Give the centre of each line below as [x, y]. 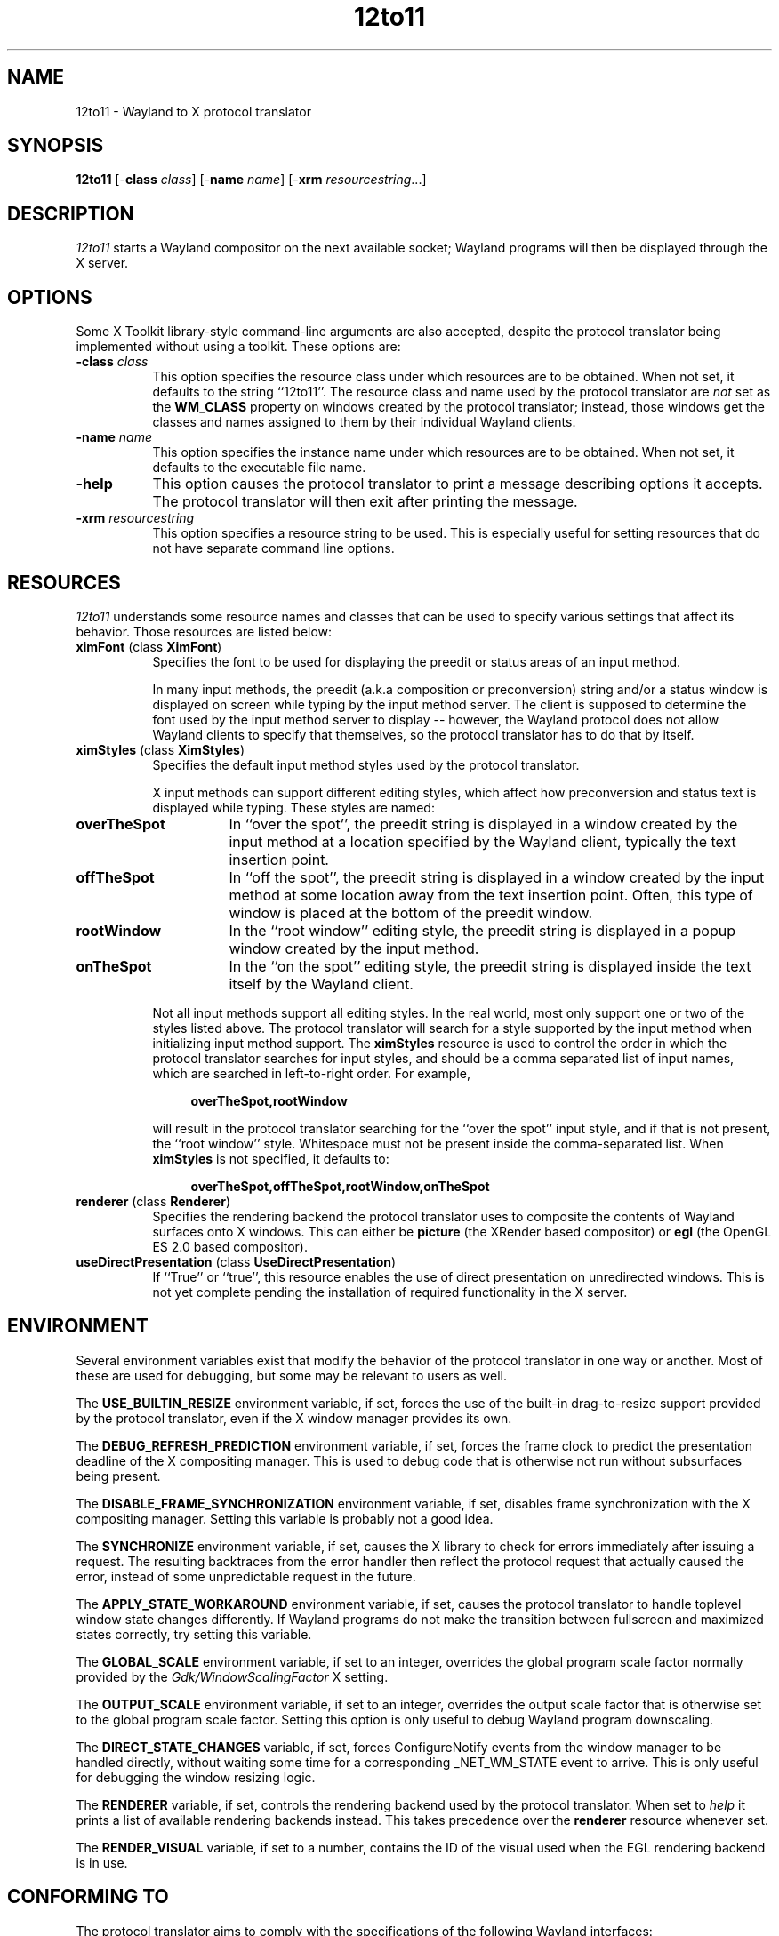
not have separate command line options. [273, 548]
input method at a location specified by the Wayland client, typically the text [482, 841]
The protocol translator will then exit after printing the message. [365, 502]
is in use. [102, 1862]
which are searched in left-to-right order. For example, [311, 1073]
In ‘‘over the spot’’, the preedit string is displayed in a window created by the [483, 824]
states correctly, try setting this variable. [194, 1634]
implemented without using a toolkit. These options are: [238, 347]
